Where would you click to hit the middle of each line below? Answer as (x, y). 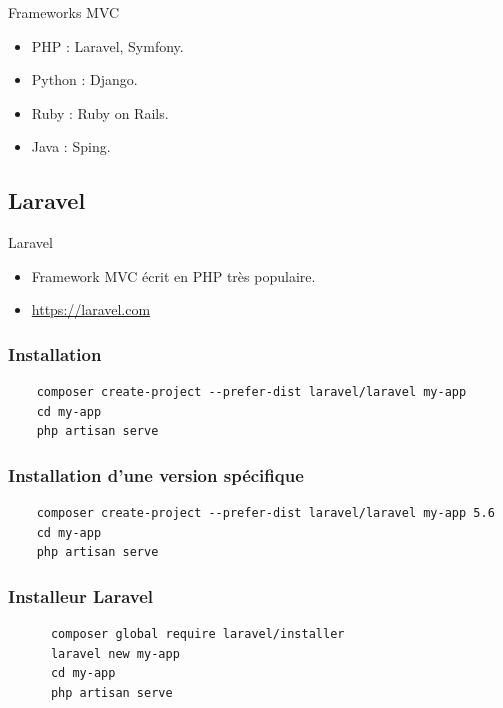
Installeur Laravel (81, 595)
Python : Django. (84, 79)
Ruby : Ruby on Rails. (100, 112)
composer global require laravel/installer (197, 634)
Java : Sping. (71, 146)
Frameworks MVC (64, 12)
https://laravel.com (91, 309)
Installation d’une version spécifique (156, 474)
